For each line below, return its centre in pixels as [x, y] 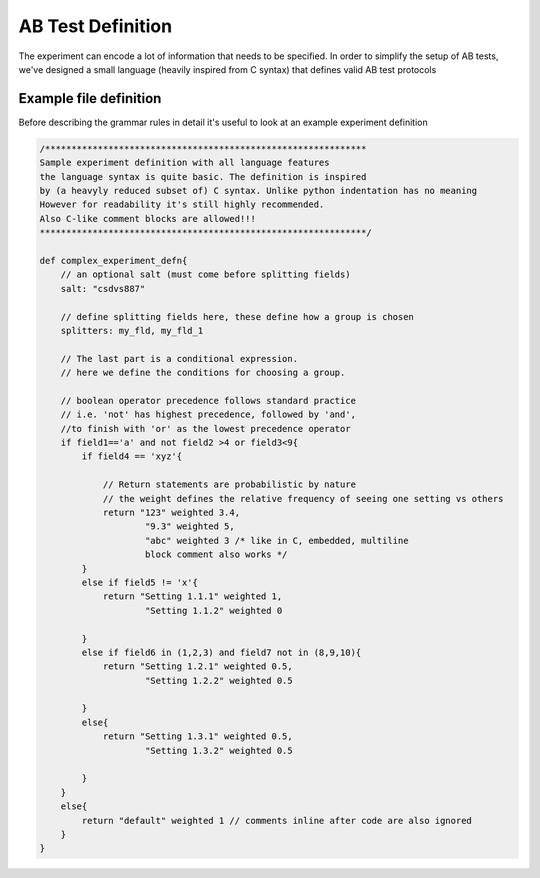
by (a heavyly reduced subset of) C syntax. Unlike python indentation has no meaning [258, 190]
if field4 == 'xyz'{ [132, 456]
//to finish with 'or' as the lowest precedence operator [205, 428]
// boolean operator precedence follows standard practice [208, 400]
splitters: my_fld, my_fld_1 [132, 330]
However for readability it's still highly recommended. [182, 204]
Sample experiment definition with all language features [184, 163]
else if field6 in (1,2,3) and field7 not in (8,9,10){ [221, 652]
